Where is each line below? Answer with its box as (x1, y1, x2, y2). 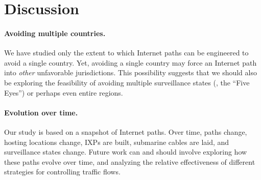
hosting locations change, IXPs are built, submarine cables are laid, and (4, 136, 229, 147)
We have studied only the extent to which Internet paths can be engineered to (4, 47, 249, 58)
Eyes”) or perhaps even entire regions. (4, 87, 123, 98)
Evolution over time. (4, 107, 78, 117)
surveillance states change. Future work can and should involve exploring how (4, 146, 247, 157)
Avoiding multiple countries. (4, 27, 106, 38)
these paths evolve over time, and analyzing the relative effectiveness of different (4, 156, 255, 167)
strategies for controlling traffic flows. (4, 166, 121, 177)
